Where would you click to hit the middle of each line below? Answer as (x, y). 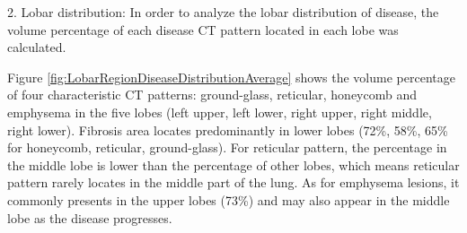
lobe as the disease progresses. (90, 217)
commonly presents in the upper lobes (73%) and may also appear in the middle (229, 199)
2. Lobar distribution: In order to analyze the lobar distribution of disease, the (223, 12)
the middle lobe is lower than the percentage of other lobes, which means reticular (233, 164)
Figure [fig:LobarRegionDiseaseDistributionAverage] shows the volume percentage (231, 77)
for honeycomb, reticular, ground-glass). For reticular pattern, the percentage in (227, 147)
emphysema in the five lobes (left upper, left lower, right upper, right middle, (220, 112)
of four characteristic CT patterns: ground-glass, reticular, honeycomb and (212, 95)
